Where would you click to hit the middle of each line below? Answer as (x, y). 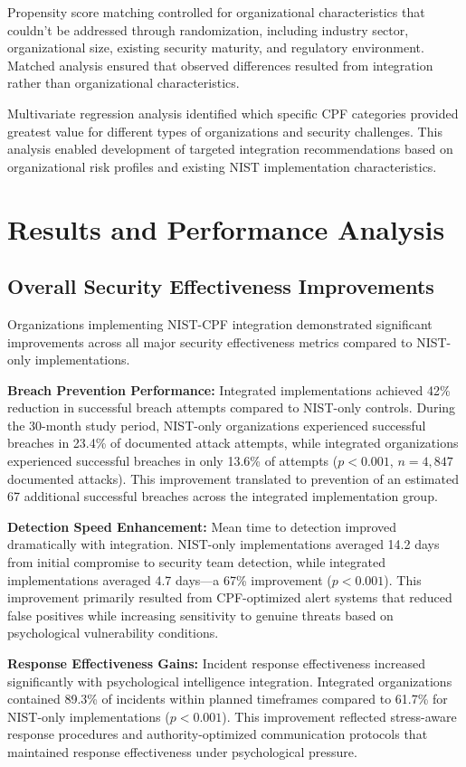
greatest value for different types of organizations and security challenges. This (225, 131)
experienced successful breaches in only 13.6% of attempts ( (173, 461)
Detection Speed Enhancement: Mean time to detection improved (202, 526)
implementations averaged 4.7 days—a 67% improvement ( (170, 579)
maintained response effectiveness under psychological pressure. (182, 751)
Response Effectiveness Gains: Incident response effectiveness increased (216, 663)
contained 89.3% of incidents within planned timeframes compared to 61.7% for (228, 699)
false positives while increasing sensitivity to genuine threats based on (200, 615)
